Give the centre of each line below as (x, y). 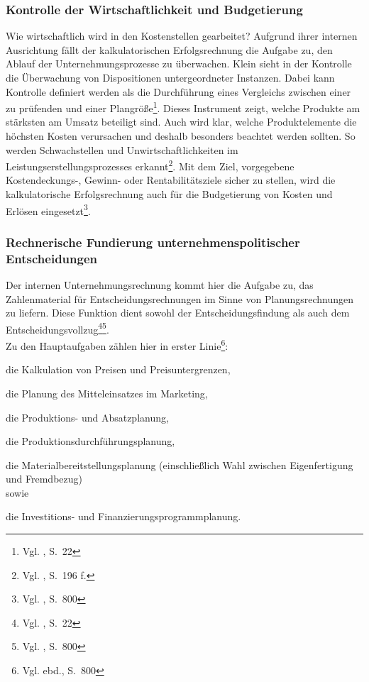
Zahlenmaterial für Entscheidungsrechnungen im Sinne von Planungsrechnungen (180, 298)
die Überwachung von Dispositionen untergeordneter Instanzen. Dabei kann (170, 77)
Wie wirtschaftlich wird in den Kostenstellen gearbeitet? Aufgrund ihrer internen (182, 36)
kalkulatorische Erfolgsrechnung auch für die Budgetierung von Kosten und (169, 194)
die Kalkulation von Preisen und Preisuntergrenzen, (118, 369)
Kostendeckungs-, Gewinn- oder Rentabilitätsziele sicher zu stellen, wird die (171, 180)
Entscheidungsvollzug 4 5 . (57, 328)
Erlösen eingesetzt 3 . (48, 209)
